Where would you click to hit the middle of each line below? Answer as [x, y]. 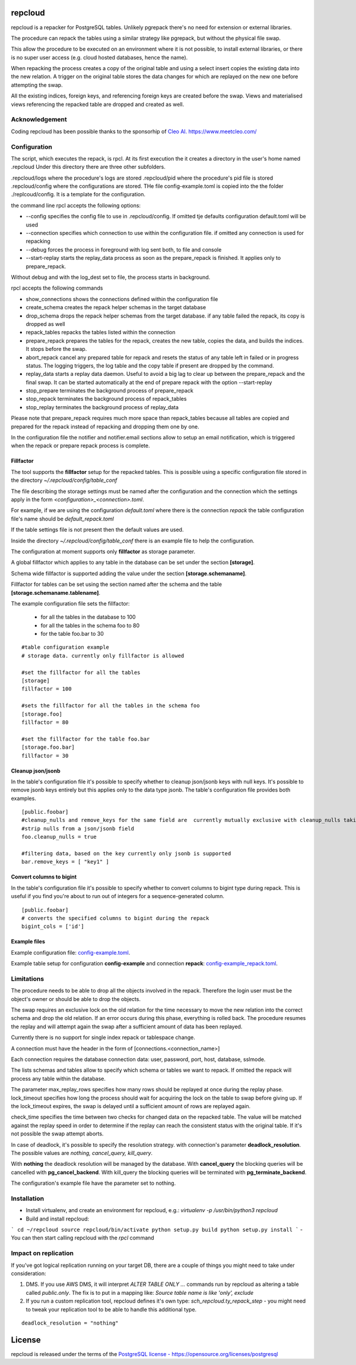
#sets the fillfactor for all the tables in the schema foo [111, 706]
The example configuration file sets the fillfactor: [70, 603]
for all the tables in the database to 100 [88, 617]
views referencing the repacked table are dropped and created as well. [98, 104]
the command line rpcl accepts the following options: [76, 205]
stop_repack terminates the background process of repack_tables [106, 399]
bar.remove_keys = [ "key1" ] [66, 862]
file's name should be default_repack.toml [62, 519]
